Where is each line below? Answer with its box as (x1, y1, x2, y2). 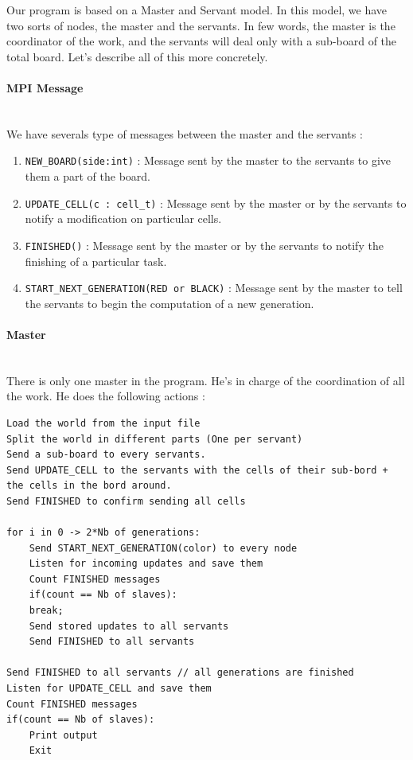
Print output (29, 729, 98, 741)
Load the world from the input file (6, 417, 201, 429)
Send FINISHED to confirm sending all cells (6, 495, 246, 507)
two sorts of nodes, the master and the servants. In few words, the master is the (6, 17, 395, 33)
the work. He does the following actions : (6, 388, 205, 404)
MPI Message (6, 79, 84, 95)
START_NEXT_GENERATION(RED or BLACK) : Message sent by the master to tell (25, 279, 403, 296)
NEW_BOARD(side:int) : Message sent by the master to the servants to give (25, 152, 392, 169)
